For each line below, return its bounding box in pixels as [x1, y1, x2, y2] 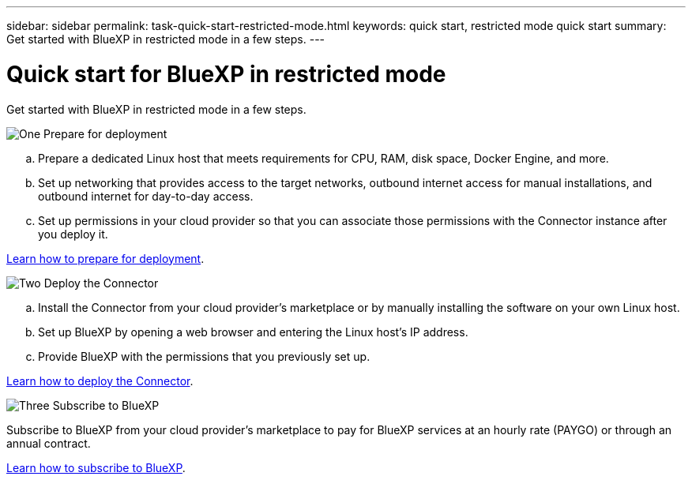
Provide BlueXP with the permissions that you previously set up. [38, 349, 370, 363]
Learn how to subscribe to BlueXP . [6, 460, 186, 474]
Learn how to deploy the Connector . [6, 373, 194, 388]
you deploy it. [38, 227, 108, 241]
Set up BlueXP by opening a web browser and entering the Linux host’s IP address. [38, 324, 468, 339]
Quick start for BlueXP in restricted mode [6, 60, 446, 88]
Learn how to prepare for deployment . [6, 251, 205, 265]
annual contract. [6, 436, 91, 450]
